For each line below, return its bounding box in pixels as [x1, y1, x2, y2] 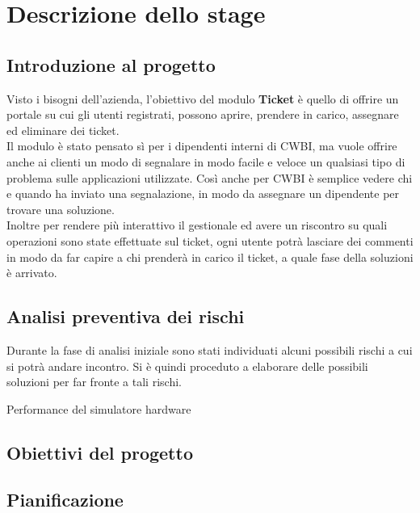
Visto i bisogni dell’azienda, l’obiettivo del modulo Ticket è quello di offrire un [6, 90, 399, 107]
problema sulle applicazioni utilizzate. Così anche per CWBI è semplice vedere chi [6, 169, 413, 186]
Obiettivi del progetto [6, 439, 193, 465]
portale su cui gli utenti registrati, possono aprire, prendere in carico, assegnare [6, 106, 399, 123]
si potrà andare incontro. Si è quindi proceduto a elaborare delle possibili [6, 357, 368, 374]
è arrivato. [6, 264, 57, 281]
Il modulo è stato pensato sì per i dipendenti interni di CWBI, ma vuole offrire [6, 137, 397, 154]
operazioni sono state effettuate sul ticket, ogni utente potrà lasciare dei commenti [6, 232, 414, 249]
